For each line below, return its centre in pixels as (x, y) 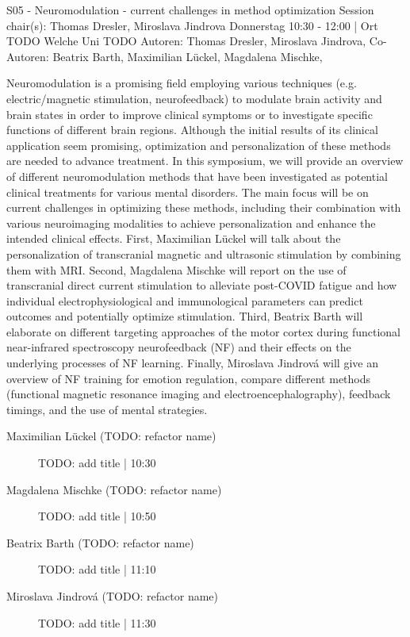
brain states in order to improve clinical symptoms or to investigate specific (190, 114)
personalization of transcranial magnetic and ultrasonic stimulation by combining (204, 253)
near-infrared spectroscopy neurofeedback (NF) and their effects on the (179, 347)
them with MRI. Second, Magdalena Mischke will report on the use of (176, 269)
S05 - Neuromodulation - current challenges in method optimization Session (190, 10)
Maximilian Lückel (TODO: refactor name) (111, 436)
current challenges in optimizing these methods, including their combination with (204, 207)
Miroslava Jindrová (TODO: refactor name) (113, 596)
